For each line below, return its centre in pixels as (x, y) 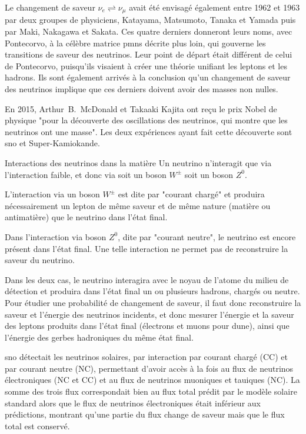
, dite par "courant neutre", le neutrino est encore (207, 236)
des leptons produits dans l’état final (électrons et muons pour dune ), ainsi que (147, 326)
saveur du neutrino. (40, 260)
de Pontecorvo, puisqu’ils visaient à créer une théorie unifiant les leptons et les (146, 65)
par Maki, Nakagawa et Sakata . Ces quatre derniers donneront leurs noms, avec (149, 31)
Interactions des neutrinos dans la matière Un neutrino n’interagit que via (138, 162)
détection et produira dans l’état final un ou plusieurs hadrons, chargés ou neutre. (152, 291)
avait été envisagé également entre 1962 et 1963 (214, 7)
